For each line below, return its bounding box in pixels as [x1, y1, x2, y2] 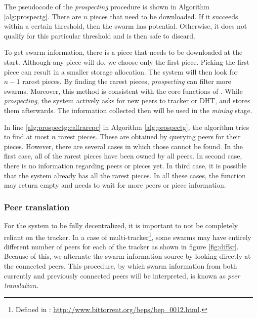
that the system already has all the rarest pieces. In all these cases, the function [4, 170, 246, 180]
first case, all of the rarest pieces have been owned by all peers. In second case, [4, 151, 242, 161]
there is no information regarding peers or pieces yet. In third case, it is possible [4, 160, 247, 170]
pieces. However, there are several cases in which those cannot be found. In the [4, 141, 243, 151]
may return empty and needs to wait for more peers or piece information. [4, 180, 226, 190]
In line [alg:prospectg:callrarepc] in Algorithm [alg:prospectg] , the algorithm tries [4, 121, 249, 132]
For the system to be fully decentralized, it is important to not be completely [4, 220, 238, 230]
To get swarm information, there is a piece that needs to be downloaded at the [4, 47, 243, 57]
